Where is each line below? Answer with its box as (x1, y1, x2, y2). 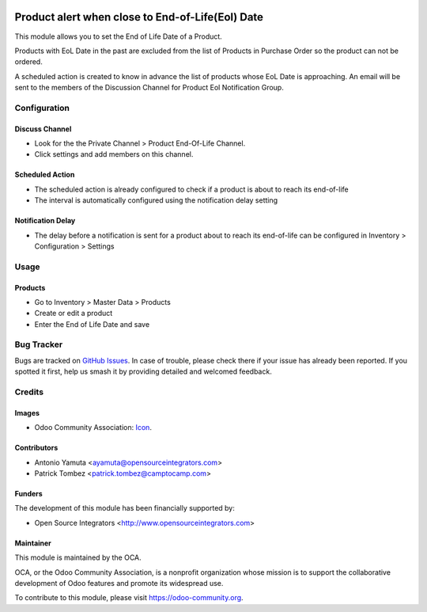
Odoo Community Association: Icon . (34, 423, 152, 432)
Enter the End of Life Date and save (34, 319, 150, 329)
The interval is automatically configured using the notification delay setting (34, 196, 278, 205)
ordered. (14, 57, 43, 67)
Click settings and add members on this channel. (34, 150, 194, 159)
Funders (14, 488, 43, 498)
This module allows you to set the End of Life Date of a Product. (14, 32, 223, 41)
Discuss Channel (14, 124, 72, 134)
